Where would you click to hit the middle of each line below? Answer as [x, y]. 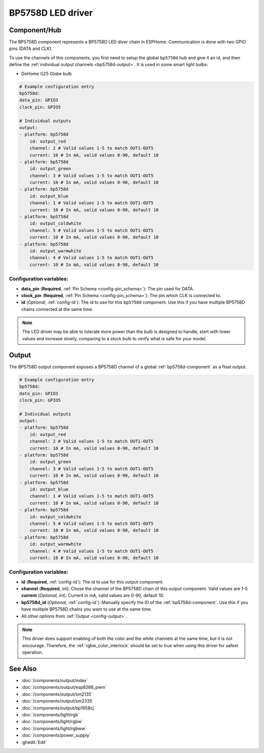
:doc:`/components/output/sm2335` [57, 701]
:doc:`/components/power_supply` [56, 735]
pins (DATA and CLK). [31, 48]
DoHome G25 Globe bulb [46, 73]
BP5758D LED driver [51, 13]
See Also [23, 669]
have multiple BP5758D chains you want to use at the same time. [87, 609]
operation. [33, 652]
